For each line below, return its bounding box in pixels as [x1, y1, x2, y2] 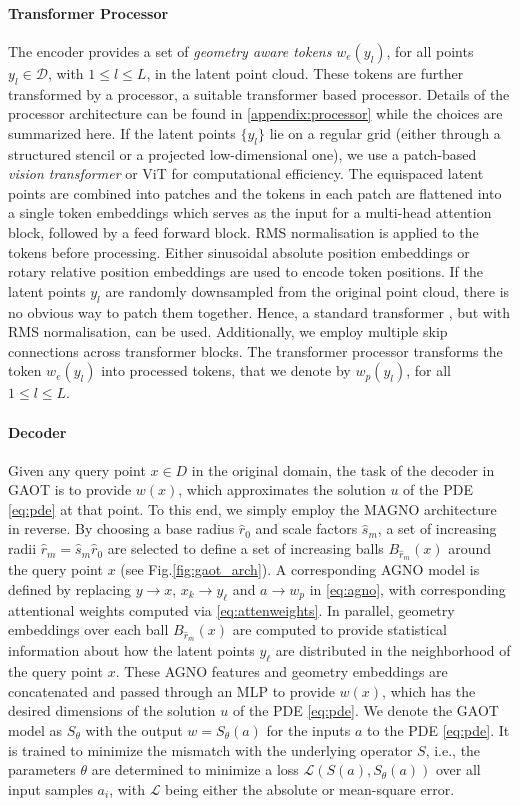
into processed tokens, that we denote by [101, 360, 351, 381]
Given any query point [8, 459, 146, 480]
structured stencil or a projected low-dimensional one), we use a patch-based [8, 143, 477, 164]
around [448, 538, 492, 559]
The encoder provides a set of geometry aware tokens [8, 40, 332, 61]
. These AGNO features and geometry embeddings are [115, 661, 448, 682]
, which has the [382, 680, 476, 701]
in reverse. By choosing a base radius [8, 518, 235, 539]
